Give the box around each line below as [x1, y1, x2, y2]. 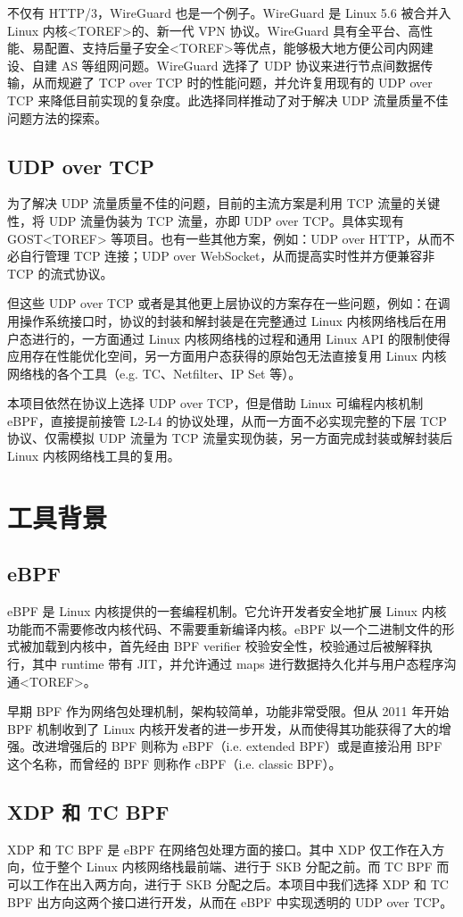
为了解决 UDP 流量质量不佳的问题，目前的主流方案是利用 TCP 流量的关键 [7, 194, 441, 213]
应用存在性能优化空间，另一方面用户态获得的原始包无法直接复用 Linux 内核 [7, 346, 447, 365]
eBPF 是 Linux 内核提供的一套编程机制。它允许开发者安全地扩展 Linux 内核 [7, 602, 447, 621]
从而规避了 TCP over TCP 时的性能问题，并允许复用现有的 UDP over [31, 73, 433, 92]
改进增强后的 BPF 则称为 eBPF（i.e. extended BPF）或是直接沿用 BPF [31, 737, 442, 755]
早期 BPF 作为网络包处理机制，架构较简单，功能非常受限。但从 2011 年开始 [7, 702, 450, 721]
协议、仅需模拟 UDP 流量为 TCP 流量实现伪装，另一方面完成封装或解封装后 [7, 429, 453, 447]
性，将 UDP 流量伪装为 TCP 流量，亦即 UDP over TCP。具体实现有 [7, 211, 404, 229]
